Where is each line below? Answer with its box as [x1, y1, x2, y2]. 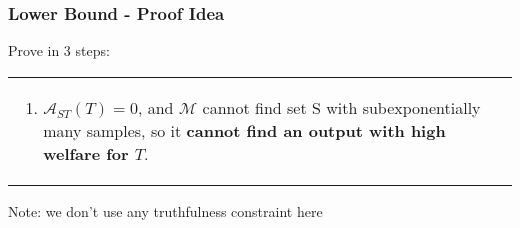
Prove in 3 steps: [8, 40, 110, 61]
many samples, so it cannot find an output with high [43, 118, 446, 142]
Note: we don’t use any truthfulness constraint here [8, 200, 323, 221]
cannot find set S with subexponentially [202, 95, 481, 119]
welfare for [43, 141, 129, 165]
